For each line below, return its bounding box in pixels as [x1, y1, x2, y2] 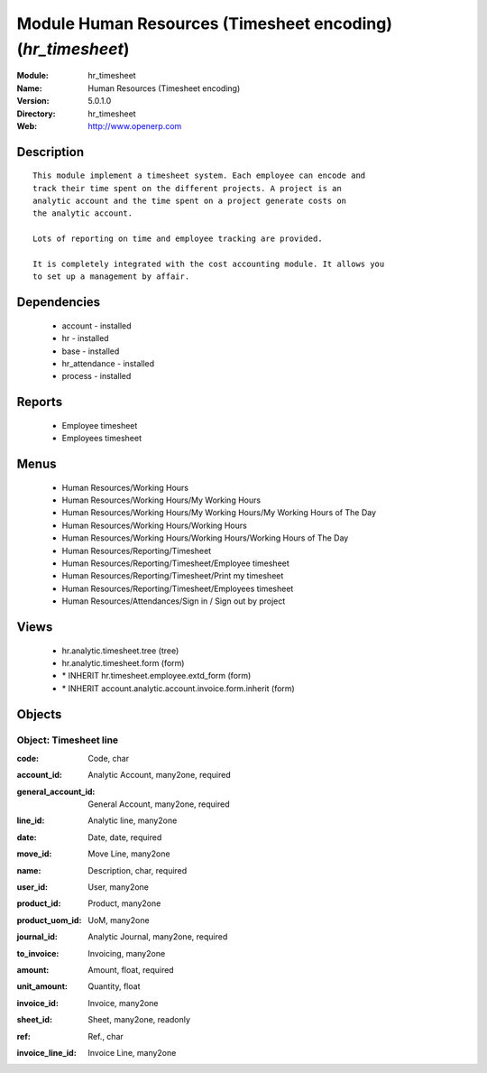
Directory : [16, 108, 56, 119]
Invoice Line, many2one [87, 1047, 177, 1058]
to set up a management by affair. [32, 272, 190, 282]
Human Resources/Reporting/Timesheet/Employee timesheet [61, 558, 290, 569]
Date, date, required [87, 831, 162, 843]
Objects [16, 707, 62, 722]
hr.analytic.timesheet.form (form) [61, 657, 185, 668]
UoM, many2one [87, 914, 150, 925]
